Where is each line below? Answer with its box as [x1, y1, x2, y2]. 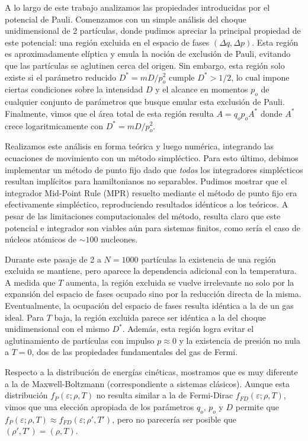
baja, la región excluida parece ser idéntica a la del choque [54, 311, 267, 323]
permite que [235, 400, 279, 413]
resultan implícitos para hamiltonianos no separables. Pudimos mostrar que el [5, 175, 287, 187]
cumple [168, 71, 195, 83]
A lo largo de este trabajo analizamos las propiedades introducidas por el [5, 1, 270, 13]
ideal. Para [5, 311, 44, 323]
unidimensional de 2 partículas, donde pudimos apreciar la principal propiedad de [5, 24, 301, 37]
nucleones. [101, 233, 138, 245]
